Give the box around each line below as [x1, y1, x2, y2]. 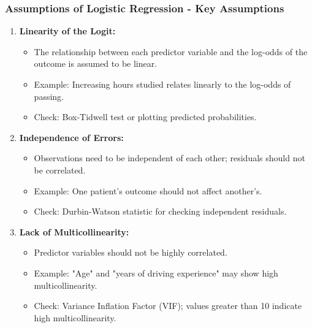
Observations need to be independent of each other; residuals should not [34, 151, 305, 164]
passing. [34, 90, 64, 102]
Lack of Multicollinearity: [19, 225, 129, 238]
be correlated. [34, 163, 86, 176]
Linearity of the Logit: [19, 25, 116, 37]
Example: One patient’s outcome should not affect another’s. [34, 184, 262, 197]
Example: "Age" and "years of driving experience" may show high [34, 266, 278, 279]
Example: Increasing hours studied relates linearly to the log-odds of [34, 78, 291, 90]
